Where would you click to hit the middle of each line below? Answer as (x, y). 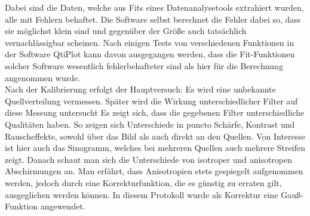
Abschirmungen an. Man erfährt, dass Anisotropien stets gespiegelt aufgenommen (154, 171)
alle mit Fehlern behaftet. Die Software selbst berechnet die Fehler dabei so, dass (153, 19)
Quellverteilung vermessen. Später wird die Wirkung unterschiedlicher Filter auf (151, 101)
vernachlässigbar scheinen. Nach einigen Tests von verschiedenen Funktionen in (150, 42)
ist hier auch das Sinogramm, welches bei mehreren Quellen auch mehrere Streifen (155, 148)
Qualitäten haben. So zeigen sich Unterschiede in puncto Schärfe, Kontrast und (150, 124)
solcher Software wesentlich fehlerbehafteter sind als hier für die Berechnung (144, 65)
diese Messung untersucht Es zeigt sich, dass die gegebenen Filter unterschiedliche (155, 112)
